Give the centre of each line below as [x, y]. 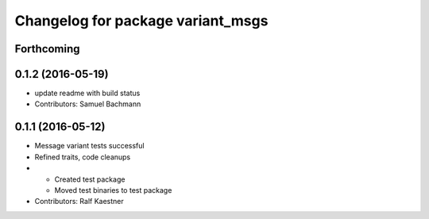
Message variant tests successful [89, 146]
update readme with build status [87, 93]
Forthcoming [47, 49]
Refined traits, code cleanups [83, 157]
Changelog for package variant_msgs [141, 21]
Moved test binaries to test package [113, 190]
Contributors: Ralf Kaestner [79, 202]
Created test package [90, 179]
